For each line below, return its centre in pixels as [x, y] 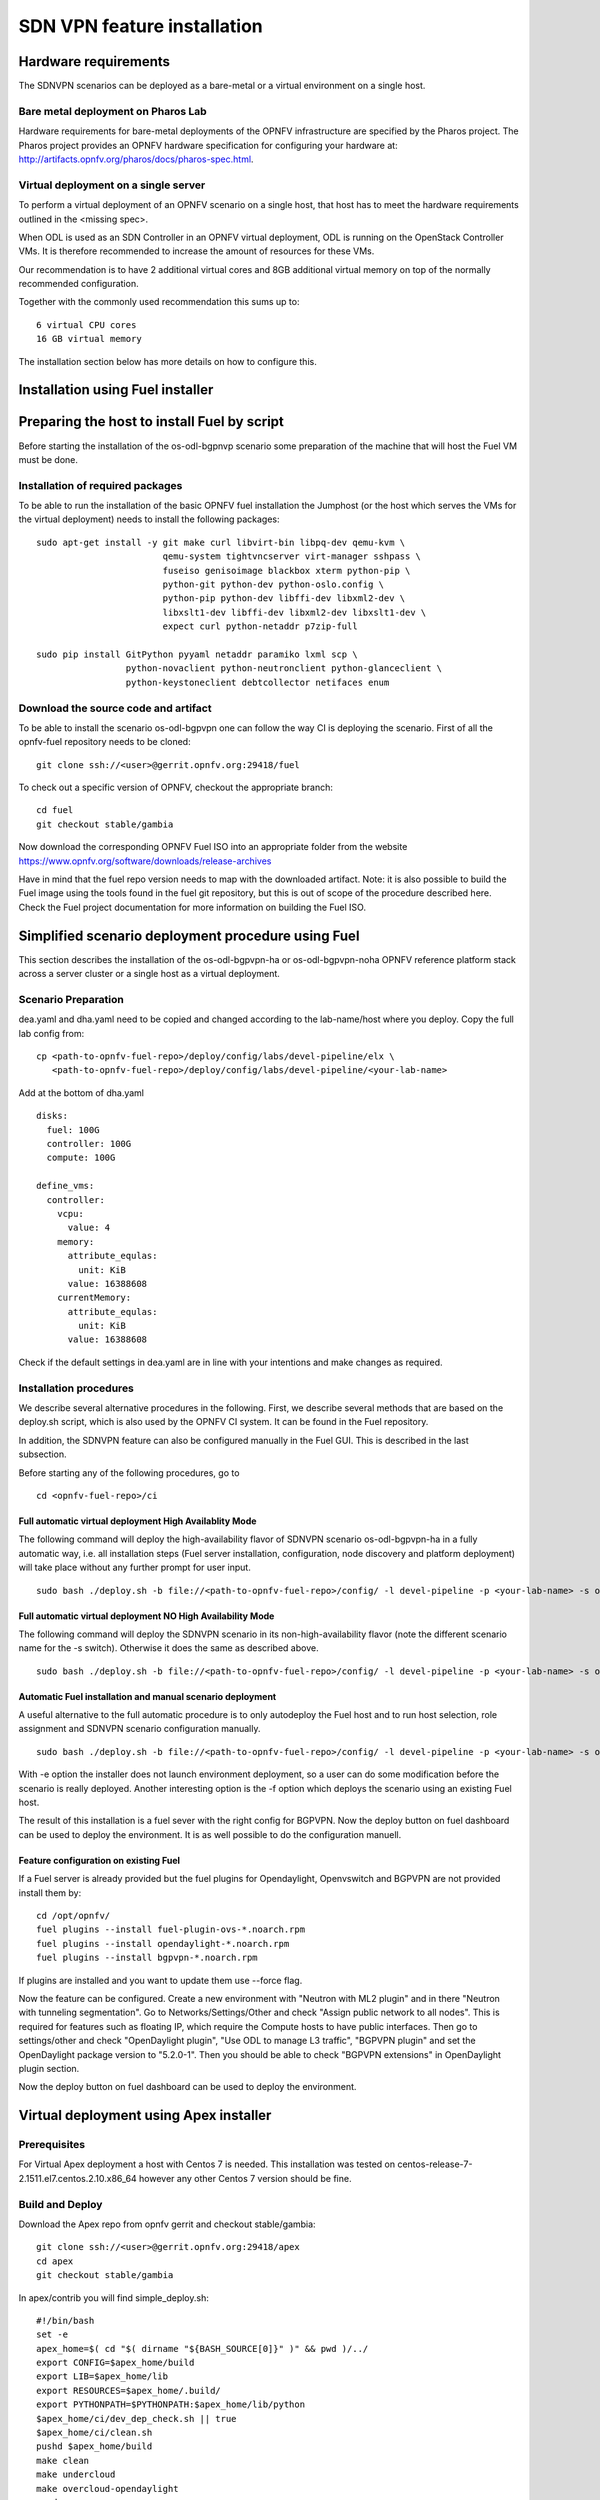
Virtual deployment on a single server [112, 185]
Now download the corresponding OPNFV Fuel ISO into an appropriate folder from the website [213, 847]
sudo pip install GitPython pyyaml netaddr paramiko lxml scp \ [197, 654]
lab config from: [51, 1033]
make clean [63, 2460]
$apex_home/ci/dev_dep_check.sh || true [136, 2418]
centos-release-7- [434, 2164]
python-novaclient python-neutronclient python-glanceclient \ [284, 668]
